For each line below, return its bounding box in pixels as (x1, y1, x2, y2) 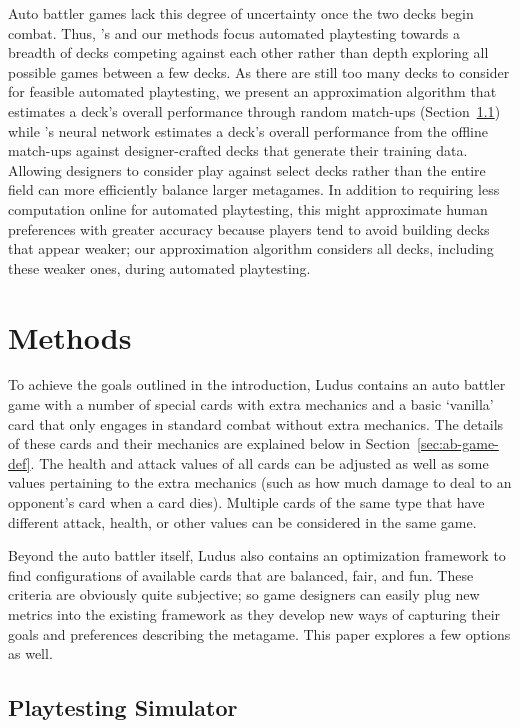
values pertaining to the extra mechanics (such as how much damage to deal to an (8, 472, 512, 493)
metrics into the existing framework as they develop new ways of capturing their (8, 603, 501, 624)
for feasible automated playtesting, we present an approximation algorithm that (8, 81, 497, 102)
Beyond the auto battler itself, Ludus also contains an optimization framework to (8, 545, 506, 566)
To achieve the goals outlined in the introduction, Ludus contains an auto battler (8, 374, 506, 395)
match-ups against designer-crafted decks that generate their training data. (8, 140, 468, 161)
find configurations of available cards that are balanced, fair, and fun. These (8, 564, 474, 585)
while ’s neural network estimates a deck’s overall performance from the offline (8, 120, 488, 141)
